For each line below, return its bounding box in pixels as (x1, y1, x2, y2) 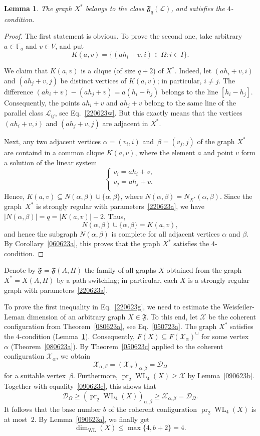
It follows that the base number (4, 403, 101, 414)
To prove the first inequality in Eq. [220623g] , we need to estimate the (4, 301, 220, 312)
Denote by (4, 265, 36, 275)
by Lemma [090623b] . (187, 370, 254, 381)
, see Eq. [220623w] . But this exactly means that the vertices (55, 107, 242, 118)
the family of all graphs (84, 265, 156, 275)
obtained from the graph (166, 265, 242, 275)
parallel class (4, 107, 43, 118)
